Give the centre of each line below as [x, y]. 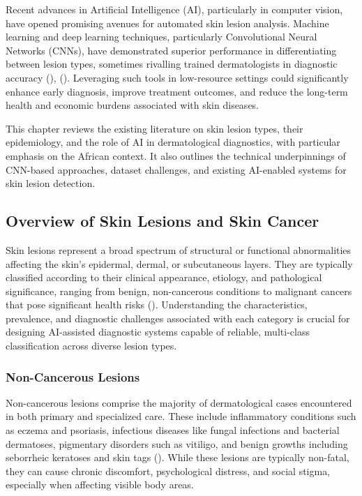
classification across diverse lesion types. [91, 346]
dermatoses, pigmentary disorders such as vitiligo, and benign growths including [177, 443]
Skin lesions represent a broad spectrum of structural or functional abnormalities [179, 249]
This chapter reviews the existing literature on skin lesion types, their [154, 128]
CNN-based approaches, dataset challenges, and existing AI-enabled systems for [176, 169]
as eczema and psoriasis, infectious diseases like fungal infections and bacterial [173, 430]
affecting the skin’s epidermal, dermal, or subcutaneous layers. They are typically [179, 263]
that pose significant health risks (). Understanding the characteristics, [157, 305]
